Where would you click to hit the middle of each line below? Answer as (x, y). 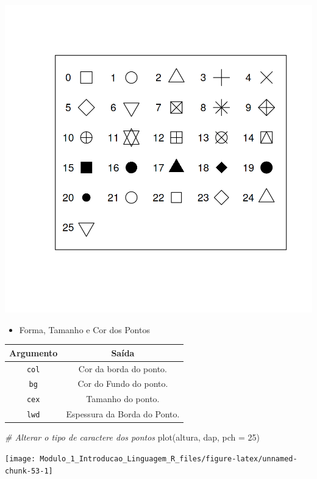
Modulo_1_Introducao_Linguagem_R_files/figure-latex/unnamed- (169, 459)
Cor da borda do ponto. (123, 368)
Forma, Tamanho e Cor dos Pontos (84, 329)
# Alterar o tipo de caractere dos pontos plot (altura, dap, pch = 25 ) (133, 437)
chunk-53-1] (29, 471)
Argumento (34, 352)
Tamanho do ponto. (123, 399)
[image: (20, 459)
